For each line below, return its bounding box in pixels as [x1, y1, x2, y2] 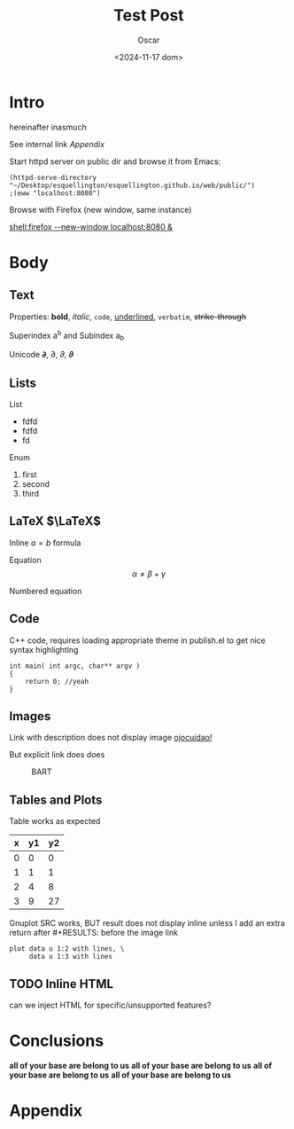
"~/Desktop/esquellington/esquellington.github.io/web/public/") [9, 181, 255, 190]
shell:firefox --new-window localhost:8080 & [9, 221, 173, 231]
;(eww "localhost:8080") [9, 188, 101, 198]
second [21, 478, 50, 489]
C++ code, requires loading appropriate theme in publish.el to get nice [9, 635, 266, 646]
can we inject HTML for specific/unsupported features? [9, 1000, 212, 1011]
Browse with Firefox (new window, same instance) [9, 204, 192, 215]
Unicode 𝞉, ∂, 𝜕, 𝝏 [9, 349, 73, 360]
